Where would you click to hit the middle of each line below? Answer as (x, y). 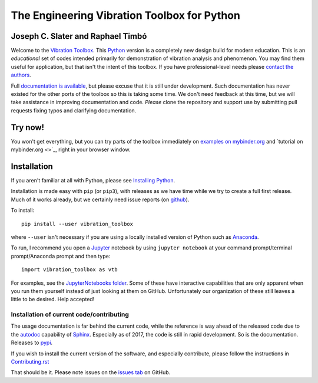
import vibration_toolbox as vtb (69, 270)
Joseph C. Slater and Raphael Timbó (79, 36)
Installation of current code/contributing (70, 315)
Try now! (27, 127)
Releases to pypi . (32, 343)
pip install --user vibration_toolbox (77, 224)
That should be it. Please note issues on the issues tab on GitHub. (91, 372)
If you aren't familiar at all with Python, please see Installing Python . (93, 180)
